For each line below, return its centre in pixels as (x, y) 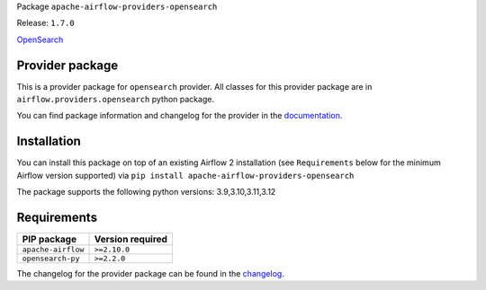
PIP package (49, 240)
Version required (131, 240)
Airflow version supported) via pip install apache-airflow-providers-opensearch (185, 175)
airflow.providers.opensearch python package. (116, 100)
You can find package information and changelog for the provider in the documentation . (180, 116)
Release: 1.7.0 (46, 23)
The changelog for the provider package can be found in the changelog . (151, 274)
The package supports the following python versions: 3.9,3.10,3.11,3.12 (146, 192)
